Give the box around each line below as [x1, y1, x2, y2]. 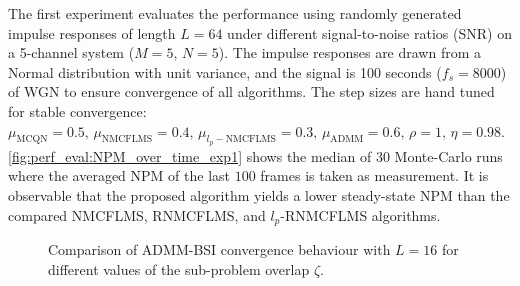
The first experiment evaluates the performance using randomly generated [8, 3, 462, 23]
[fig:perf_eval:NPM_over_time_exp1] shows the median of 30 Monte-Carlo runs [8, 145, 503, 166]
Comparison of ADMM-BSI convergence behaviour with [48, 239, 391, 259]
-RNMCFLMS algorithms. [280, 204, 441, 225]
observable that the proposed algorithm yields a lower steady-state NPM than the [8, 184, 510, 205]
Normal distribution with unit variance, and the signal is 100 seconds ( [8, 61, 442, 82]
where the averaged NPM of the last [8, 165, 230, 186]
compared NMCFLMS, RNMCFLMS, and [8, 204, 266, 225]
